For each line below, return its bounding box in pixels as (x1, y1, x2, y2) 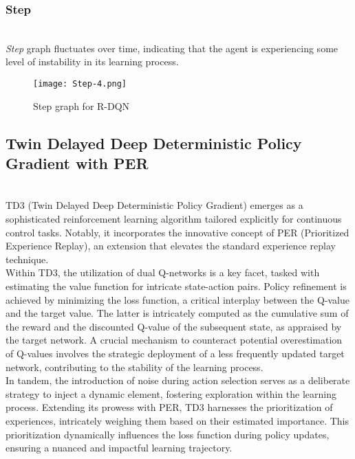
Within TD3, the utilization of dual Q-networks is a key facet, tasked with (6, 265, 320, 280)
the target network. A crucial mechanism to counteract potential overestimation (6, 333, 343, 347)
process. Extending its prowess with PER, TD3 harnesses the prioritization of (6, 400, 333, 414)
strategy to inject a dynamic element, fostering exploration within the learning (6, 386, 336, 401)
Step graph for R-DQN (33, 98, 130, 113)
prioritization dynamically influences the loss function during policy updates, (6, 427, 330, 441)
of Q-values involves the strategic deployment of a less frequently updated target (6, 346, 345, 360)
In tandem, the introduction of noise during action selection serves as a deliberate (6, 373, 350, 388)
